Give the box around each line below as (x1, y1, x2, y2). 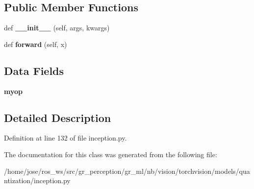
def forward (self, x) (4, 39, 67, 49)
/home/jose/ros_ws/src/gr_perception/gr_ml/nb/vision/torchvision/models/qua (4, 165, 250, 176)
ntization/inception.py (4, 175, 71, 186)
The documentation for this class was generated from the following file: (4, 149, 217, 159)
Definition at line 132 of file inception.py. (4, 133, 127, 143)
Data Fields (4, 63, 64, 78)
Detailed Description (4, 110, 111, 125)
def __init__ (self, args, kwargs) (4, 23, 110, 33)
